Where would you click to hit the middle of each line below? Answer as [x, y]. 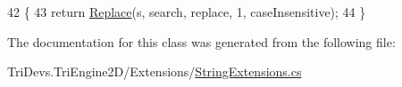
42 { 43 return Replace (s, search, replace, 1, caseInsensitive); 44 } [187, 12]
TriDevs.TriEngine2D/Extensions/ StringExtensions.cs [155, 71]
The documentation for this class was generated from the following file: [201, 41]
